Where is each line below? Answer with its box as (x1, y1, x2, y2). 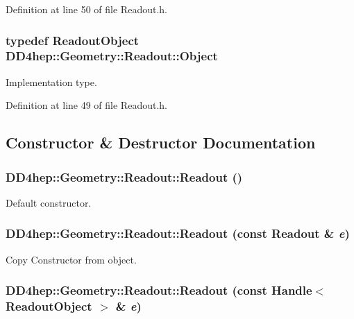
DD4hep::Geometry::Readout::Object (6, 47, 218, 64)
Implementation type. (6, 74, 97, 89)
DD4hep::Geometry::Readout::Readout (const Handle (6, 282, 312, 299)
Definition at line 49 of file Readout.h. (6, 98, 167, 112)
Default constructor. (6, 195, 92, 209)
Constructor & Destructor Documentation (6, 132, 316, 153)
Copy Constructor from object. (6, 252, 137, 266)
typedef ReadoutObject (6, 31, 140, 49)
